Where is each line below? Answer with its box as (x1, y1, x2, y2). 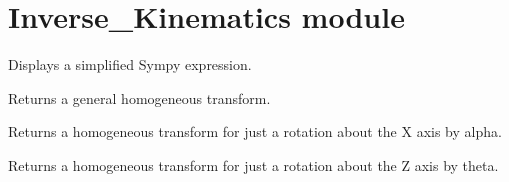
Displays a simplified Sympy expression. (8, 54, 252, 75)
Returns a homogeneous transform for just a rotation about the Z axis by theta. (8, 154, 499, 175)
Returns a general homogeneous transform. (8, 87, 271, 108)
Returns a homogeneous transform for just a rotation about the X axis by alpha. (8, 121, 502, 142)
